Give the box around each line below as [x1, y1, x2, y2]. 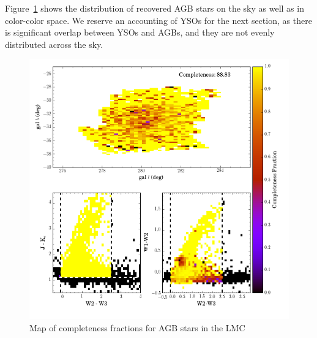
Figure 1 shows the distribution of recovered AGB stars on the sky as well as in [5, 2, 304, 14]
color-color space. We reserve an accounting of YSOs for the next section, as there [5, 13, 312, 26]
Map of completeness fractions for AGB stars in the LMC [29, 321, 245, 334]
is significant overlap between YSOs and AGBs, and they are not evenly [5, 26, 275, 39]
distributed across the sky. [5, 37, 103, 50]
